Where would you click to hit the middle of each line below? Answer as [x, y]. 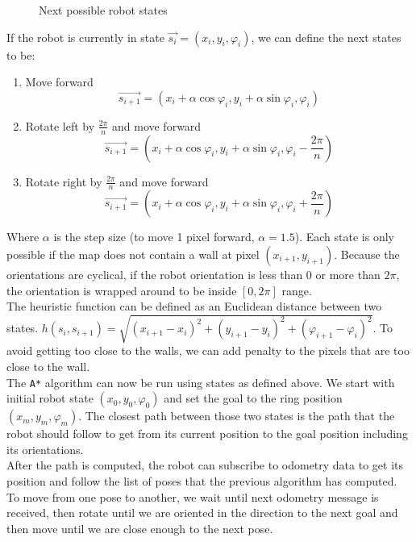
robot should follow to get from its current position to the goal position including [207, 434]
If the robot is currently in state [85, 37]
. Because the [367, 254]
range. [297, 290]
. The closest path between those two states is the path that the [237, 416]
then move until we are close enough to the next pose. [140, 528]
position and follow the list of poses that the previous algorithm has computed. [202, 480]
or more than [348, 275]
